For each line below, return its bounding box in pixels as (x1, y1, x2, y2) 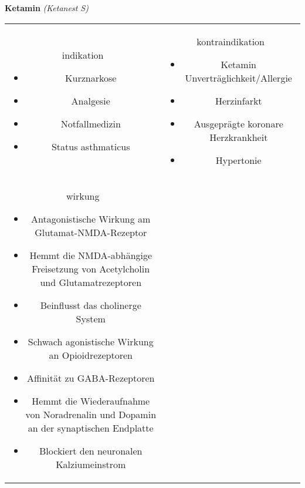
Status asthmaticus (51, 139, 130, 153)
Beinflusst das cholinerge (40, 298, 141, 312)
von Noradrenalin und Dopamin (25, 407, 157, 421)
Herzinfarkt (215, 93, 262, 107)
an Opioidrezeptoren (49, 348, 133, 362)
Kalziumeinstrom (56, 457, 126, 471)
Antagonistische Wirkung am (31, 211, 151, 226)
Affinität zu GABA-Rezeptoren (27, 371, 155, 385)
